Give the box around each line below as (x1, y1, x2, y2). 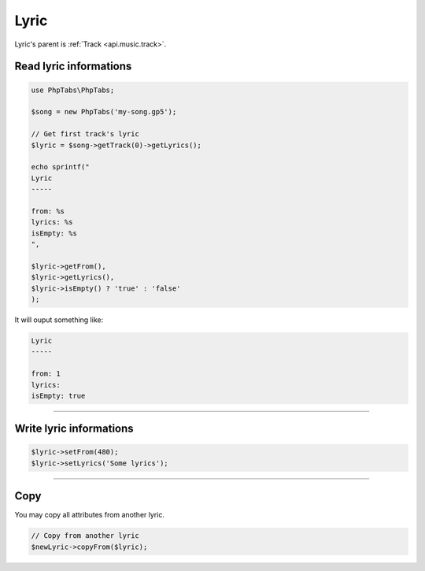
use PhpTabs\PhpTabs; (31, 85, 115, 95)
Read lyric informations (14, 60, 132, 73)
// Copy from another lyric (31, 532, 139, 540)
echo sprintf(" (31, 162, 90, 172)
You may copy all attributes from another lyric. (14, 510, 165, 520)
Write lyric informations (14, 422, 134, 436)
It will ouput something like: (14, 315, 104, 324)
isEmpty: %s (31, 228, 78, 238)
